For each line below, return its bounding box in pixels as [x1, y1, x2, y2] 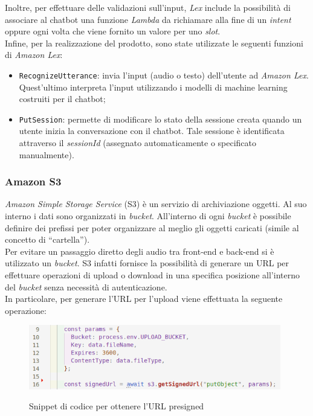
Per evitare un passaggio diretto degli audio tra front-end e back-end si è [5, 245, 274, 257]
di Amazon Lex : [5, 48, 63, 61]
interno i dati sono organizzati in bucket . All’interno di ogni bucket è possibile [5, 210, 291, 222]
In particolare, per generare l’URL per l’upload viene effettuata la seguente [5, 292, 283, 305]
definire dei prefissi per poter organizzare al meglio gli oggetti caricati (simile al [5, 221, 299, 234]
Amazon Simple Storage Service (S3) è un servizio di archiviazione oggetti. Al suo [5, 197, 307, 210]
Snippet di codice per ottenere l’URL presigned [29, 400, 204, 412]
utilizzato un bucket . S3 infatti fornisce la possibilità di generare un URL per [5, 257, 289, 269]
